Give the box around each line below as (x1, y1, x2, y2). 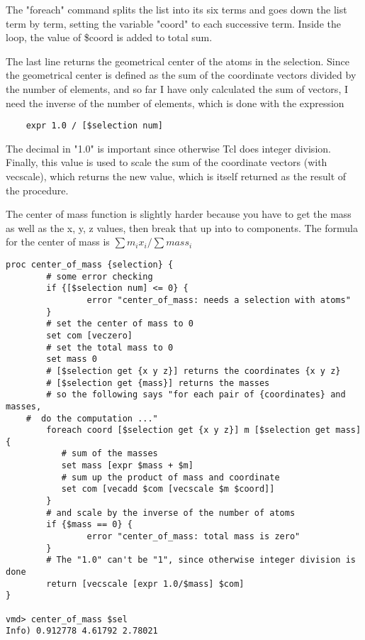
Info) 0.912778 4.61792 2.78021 (6, 626, 158, 636)
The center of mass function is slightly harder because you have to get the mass (6, 206, 352, 221)
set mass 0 (46, 354, 97, 365)
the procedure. (6, 182, 69, 197)
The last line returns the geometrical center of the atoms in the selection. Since (6, 53, 349, 68)
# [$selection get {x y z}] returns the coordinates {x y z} (46, 365, 341, 376)
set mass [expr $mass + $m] (61, 460, 193, 471)
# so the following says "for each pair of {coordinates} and (46, 390, 346, 400)
